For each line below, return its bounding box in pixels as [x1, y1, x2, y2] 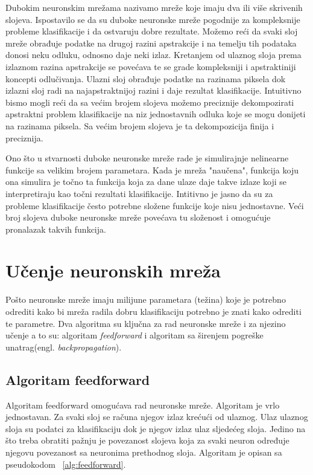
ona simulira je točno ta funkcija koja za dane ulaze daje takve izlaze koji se [5, 175, 287, 188]
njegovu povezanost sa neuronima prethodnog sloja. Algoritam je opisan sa [5, 445, 282, 458]
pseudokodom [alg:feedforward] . [5, 457, 126, 470]
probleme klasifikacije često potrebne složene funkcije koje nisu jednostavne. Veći [5, 199, 304, 212]
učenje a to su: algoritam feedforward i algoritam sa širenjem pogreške [5, 329, 264, 341]
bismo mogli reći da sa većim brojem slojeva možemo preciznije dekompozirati [5, 95, 294, 108]
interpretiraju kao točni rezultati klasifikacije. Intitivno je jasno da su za [5, 187, 273, 199]
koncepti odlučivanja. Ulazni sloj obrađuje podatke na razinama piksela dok [5, 72, 286, 85]
